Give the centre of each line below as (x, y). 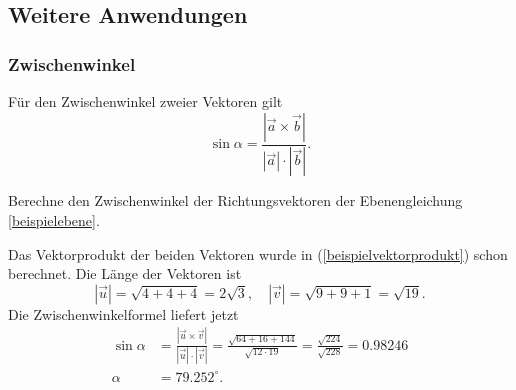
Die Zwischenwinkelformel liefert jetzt (123, 313)
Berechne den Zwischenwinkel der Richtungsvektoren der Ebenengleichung (235, 200)
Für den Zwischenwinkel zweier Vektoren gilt (145, 101)
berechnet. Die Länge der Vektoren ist (125, 273)
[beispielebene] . (54, 220)
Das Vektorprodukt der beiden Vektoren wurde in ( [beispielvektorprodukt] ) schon (258, 253)
